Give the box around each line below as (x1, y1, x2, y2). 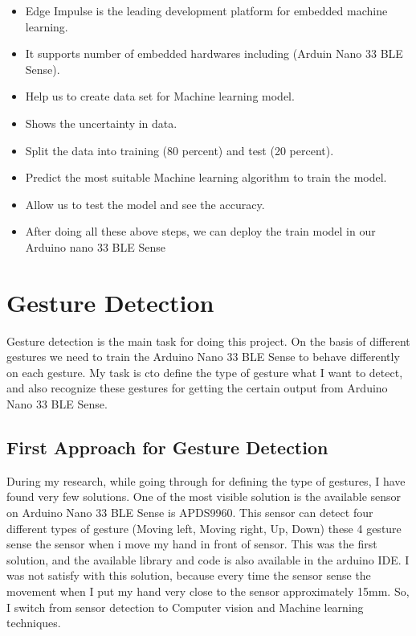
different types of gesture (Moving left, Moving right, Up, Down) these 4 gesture (6, 519, 402, 536)
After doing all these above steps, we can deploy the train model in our (25, 223, 376, 240)
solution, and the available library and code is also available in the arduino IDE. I (6, 551, 410, 568)
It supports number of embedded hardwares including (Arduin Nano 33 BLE (25, 45, 403, 62)
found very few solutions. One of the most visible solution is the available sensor (6, 488, 402, 505)
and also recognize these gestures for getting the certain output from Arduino (6, 380, 388, 396)
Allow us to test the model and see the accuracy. (25, 195, 265, 212)
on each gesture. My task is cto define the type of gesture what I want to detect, (6, 363, 403, 380)
